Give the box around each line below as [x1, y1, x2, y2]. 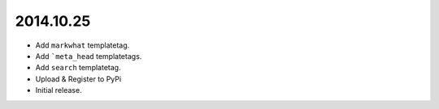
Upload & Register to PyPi [35, 73, 122, 84]
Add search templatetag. [35, 63, 121, 73]
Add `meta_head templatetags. [35, 51, 142, 61]
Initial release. [35, 86, 82, 95]
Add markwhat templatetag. [35, 40, 130, 50]
